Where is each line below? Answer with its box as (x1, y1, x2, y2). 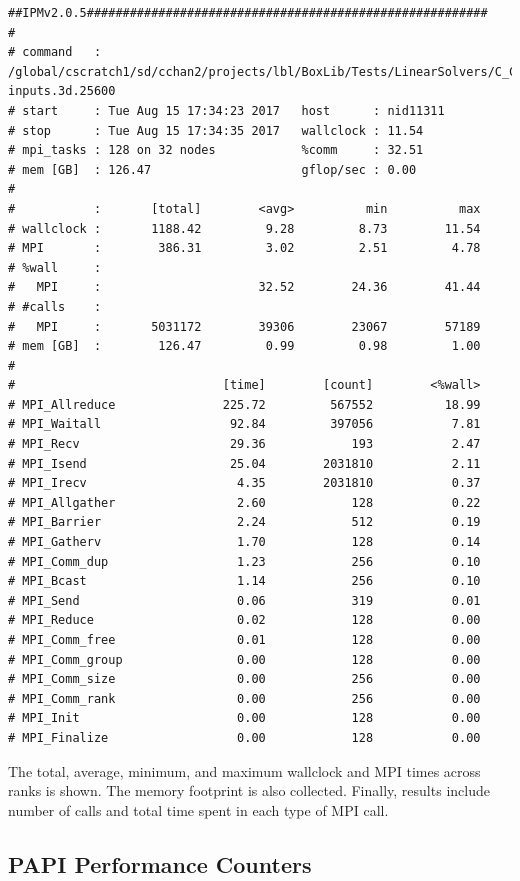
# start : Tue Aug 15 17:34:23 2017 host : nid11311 (8, 103, 445, 118)
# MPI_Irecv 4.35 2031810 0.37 (8, 476, 481, 491)
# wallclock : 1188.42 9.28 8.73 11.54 (8, 221, 481, 236)
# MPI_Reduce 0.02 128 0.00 (8, 613, 481, 628)
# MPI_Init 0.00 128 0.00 (8, 711, 481, 726)
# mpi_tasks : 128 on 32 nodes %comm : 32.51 (8, 143, 424, 158)
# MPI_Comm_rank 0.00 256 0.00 (8, 691, 481, 706)
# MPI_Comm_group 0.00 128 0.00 (8, 652, 481, 667)
